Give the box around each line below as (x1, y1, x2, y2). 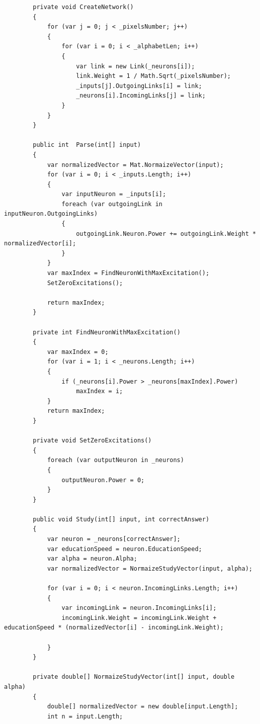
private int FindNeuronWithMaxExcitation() (33, 328, 181, 336)
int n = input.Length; (47, 712, 123, 720)
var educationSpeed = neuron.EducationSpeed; (47, 545, 202, 553)
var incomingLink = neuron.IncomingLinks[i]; (61, 604, 217, 612)
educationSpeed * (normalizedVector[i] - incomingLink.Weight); (4, 624, 224, 631)
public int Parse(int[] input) (33, 141, 141, 149)
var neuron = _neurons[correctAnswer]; (47, 535, 181, 543)
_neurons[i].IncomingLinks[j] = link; (76, 92, 206, 100)
